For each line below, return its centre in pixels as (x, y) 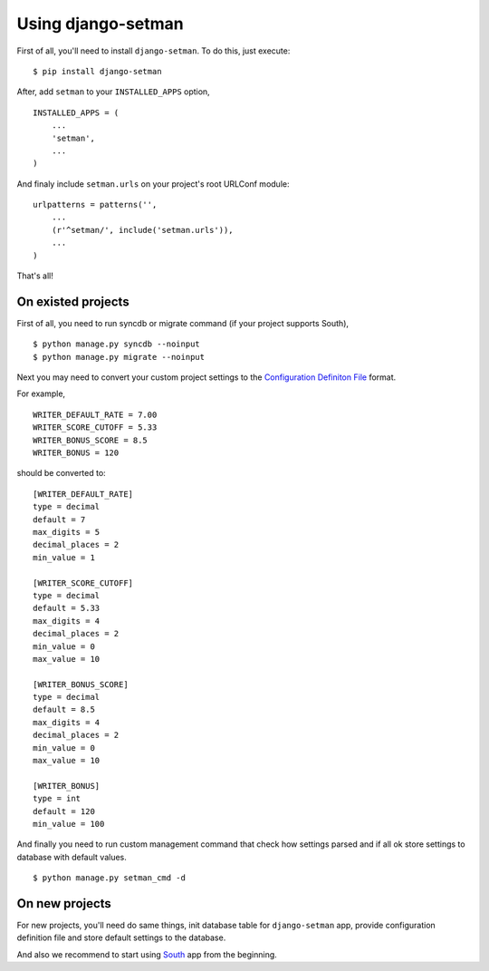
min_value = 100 (69, 824)
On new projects (64, 903)
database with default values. (72, 857)
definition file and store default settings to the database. (121, 937)
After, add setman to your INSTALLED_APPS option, (113, 92)
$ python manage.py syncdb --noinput (117, 344)
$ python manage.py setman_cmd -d (109, 878)
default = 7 (59, 519)
